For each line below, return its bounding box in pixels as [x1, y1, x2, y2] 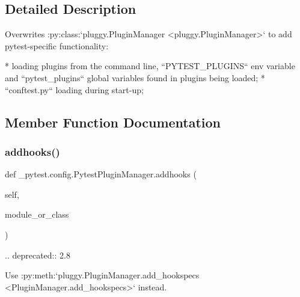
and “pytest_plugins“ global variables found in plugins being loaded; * [5, 71, 265, 84]
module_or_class [5, 208, 69, 221]
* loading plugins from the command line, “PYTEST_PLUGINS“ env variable [5, 60, 295, 72]
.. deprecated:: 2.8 [5, 248, 70, 261]
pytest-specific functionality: [5, 39, 109, 52]
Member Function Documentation [5, 112, 221, 131]
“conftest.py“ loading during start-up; [5, 83, 144, 96]
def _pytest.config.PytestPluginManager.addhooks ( [5, 168, 197, 180]
